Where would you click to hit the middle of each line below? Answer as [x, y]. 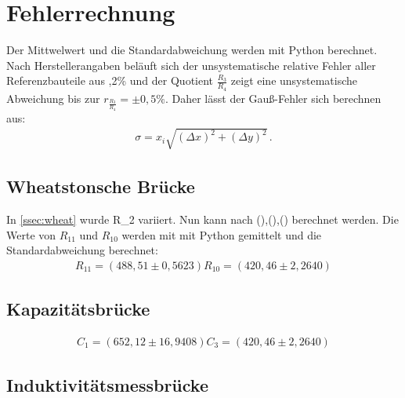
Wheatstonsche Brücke [101, 186]
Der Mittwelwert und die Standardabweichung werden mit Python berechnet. [192, 50]
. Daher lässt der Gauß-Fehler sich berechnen [273, 98]
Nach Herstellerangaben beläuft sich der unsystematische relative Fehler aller [191, 65]
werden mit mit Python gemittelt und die [222, 234]
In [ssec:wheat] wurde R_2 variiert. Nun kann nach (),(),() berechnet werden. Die [202, 219]
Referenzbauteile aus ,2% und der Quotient [110, 80]
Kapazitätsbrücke [78, 309]
